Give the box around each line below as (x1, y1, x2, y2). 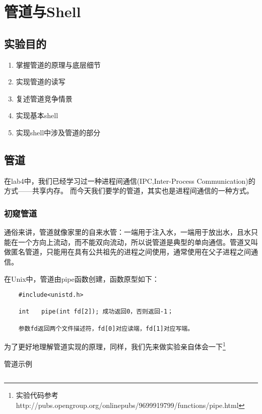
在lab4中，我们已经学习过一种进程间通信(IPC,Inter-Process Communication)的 (4, 175, 255, 186)
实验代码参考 (16, 390, 58, 400)
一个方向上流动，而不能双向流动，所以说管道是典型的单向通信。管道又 (18, 236, 251, 247)
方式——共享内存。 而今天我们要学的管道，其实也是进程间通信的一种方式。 (4, 185, 253, 196)
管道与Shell (4, 1, 81, 22)
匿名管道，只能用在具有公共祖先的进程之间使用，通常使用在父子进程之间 (11, 246, 251, 257)
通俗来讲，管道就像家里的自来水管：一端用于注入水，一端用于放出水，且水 (4, 227, 251, 237)
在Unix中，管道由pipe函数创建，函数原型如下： (4, 273, 159, 284)
